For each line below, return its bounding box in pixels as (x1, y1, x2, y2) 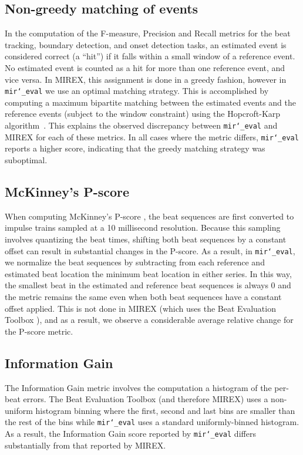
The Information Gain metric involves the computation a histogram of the (5, 381, 272, 393)
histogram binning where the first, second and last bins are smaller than (35, 404, 295, 416)
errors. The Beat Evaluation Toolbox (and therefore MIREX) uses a (23, 393, 268, 405)
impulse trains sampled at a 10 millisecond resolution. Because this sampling (5, 221, 281, 234)
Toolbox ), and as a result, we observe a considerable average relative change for (5, 314, 294, 326)
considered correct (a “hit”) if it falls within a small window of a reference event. (5, 50, 295, 62)
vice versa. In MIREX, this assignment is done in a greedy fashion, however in (5, 73, 287, 85)
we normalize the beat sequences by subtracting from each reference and (5, 256, 265, 268)
